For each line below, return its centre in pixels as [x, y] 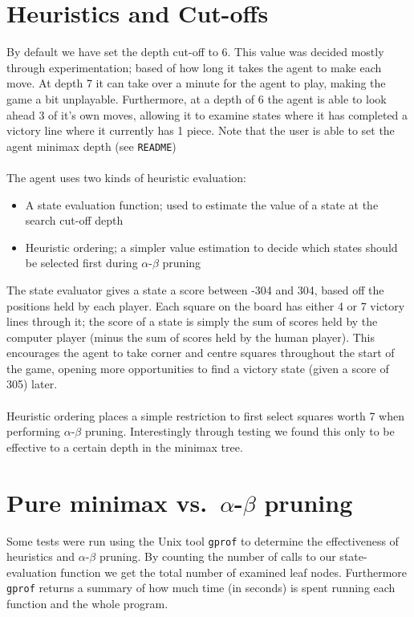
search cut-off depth [74, 220]
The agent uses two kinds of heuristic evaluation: [126, 177]
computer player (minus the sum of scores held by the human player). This [191, 337]
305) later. [32, 384]
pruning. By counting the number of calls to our [217, 556]
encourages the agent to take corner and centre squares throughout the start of [201, 353]
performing [33, 431]
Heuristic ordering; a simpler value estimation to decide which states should [211, 247]
